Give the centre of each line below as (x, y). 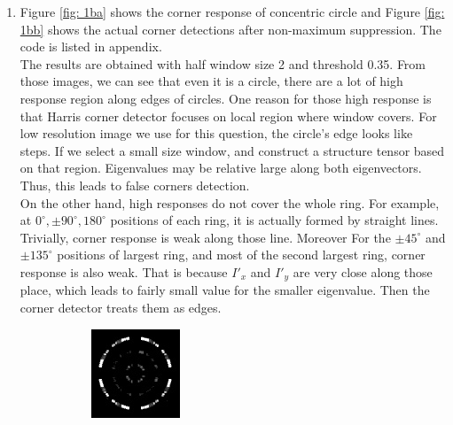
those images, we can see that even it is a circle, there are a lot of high (211, 81)
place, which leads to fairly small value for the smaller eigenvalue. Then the (225, 290)
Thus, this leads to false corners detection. (135, 185)
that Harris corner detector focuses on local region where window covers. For (228, 116)
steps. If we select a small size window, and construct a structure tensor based (232, 150)
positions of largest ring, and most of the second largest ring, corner (241, 255)
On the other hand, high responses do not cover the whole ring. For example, (230, 202)
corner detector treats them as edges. (121, 307)
